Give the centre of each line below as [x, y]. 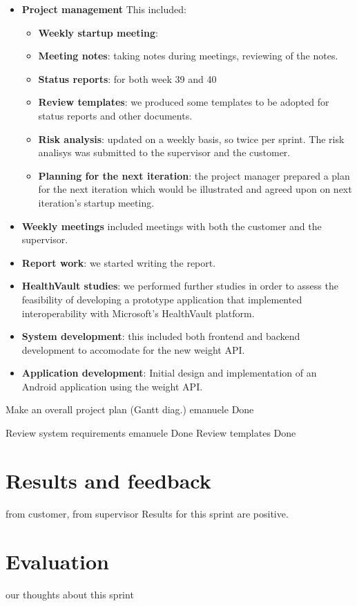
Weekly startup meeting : [98, 32]
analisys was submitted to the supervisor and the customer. [164, 152]
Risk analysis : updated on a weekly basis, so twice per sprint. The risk [191, 139]
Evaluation [57, 561]
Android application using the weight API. [112, 386]
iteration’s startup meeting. [96, 202]
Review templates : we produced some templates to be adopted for [184, 102]
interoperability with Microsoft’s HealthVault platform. [138, 313]
